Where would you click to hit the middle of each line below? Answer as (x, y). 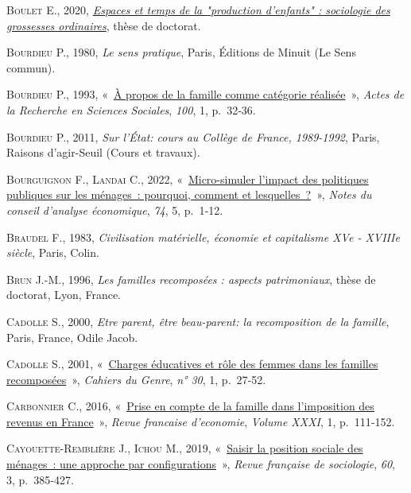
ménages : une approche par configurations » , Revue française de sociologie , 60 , (201, 464)
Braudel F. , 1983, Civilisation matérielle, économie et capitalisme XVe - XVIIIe (203, 237)
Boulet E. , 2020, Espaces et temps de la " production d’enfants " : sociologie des (198, 10)
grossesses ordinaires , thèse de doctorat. (104, 25)
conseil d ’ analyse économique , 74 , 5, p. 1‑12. (115, 210)
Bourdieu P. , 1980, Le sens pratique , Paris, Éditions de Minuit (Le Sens (181, 52)
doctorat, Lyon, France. (64, 295)
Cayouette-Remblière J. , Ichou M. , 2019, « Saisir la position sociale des (185, 448)
